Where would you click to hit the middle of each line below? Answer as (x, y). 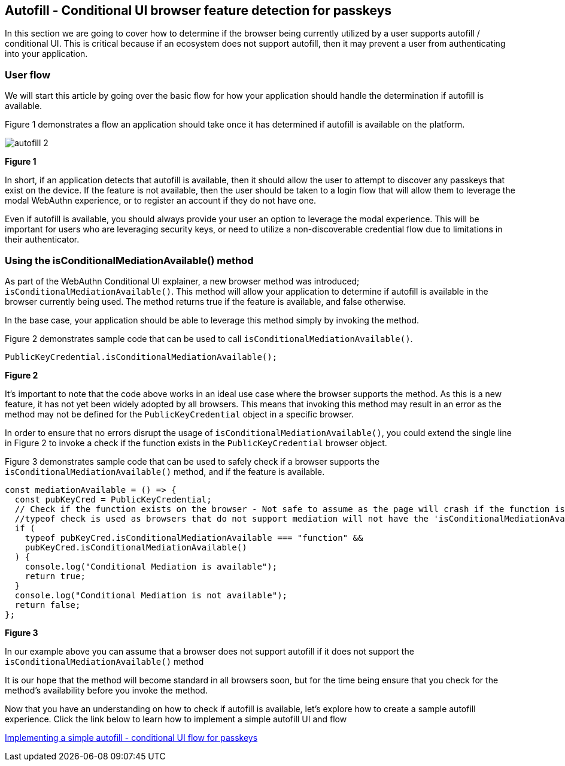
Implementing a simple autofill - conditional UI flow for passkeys (131, 737)
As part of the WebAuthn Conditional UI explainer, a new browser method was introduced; (182, 281)
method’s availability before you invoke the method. (106, 690)
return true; (55, 576)
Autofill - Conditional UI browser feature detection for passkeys (198, 10)
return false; (48, 605)
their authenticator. (42, 240)
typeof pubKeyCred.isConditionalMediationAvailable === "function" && (194, 538)
